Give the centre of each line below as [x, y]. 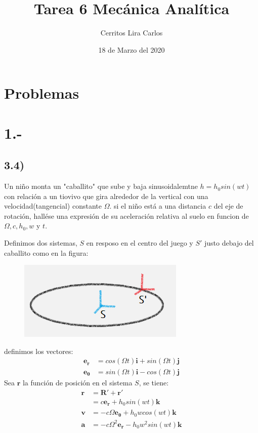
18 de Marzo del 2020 [132, 49]
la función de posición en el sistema [77, 382]
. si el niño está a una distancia [158, 206]
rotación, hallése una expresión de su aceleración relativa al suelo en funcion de [126, 215]
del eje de [228, 206]
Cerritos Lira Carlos [132, 33]
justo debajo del [229, 243]
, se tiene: [154, 382]
